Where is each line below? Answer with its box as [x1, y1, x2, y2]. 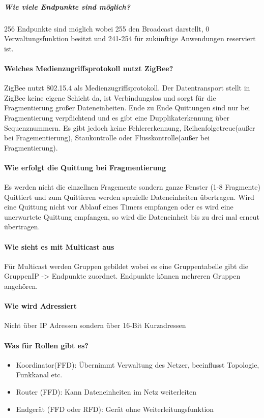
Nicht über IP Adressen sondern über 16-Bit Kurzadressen [4, 320, 186, 331]
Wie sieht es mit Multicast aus [4, 241, 114, 252]
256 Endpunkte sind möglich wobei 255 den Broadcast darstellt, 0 [4, 23, 210, 34]
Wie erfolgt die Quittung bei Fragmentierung [4, 162, 166, 172]
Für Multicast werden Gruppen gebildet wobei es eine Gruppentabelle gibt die [4, 260, 248, 271]
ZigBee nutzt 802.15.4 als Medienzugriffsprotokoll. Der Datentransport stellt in [4, 82, 250, 93]
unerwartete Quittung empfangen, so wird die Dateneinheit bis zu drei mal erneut [4, 211, 259, 222]
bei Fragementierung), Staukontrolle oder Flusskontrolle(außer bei [4, 132, 210, 143]
